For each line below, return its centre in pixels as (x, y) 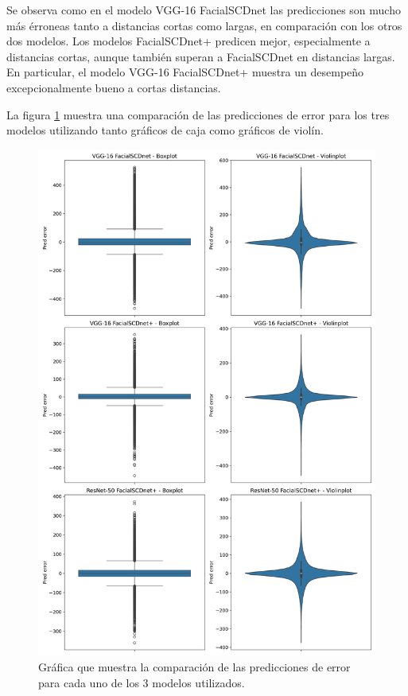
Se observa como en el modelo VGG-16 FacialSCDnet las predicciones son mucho (204, 10)
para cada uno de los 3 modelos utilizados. (142, 682)
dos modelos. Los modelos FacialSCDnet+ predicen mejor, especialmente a (188, 41)
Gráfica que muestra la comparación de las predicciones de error (194, 666)
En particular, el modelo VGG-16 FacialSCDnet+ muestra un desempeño (185, 72)
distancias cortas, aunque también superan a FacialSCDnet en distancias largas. (201, 56)
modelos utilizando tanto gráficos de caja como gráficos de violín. (165, 130)
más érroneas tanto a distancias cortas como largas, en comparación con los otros (204, 25)
